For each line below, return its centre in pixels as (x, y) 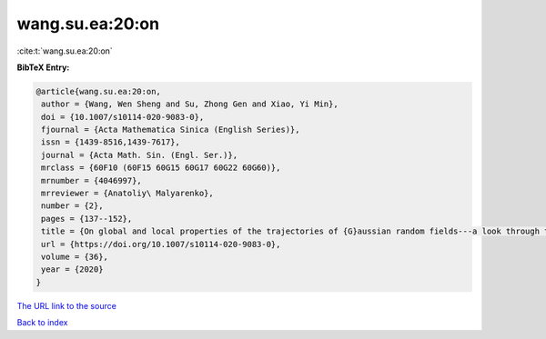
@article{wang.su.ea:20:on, (98, 91)
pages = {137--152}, (87, 219)
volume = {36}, (75, 257)
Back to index (42, 323)
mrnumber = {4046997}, (92, 180)
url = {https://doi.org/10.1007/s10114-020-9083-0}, (161, 244)
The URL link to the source (67, 305)
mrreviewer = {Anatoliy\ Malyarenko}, (127, 194)
